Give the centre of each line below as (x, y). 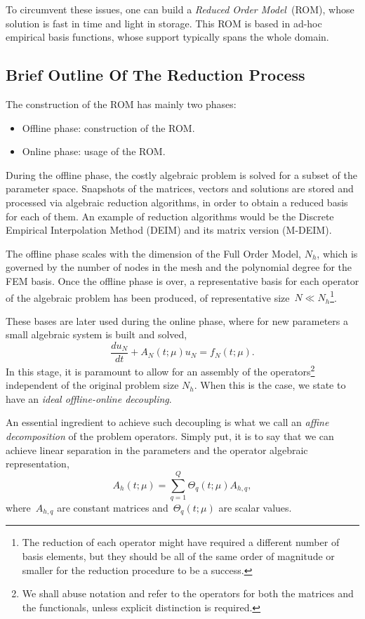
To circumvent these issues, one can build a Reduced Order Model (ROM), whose (180, 9)
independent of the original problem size (92, 385)
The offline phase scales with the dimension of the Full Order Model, (153, 253)
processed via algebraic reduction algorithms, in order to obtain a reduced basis (177, 202)
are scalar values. (255, 507)
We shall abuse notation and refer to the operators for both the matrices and (188, 593)
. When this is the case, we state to (270, 385)
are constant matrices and (113, 507)
